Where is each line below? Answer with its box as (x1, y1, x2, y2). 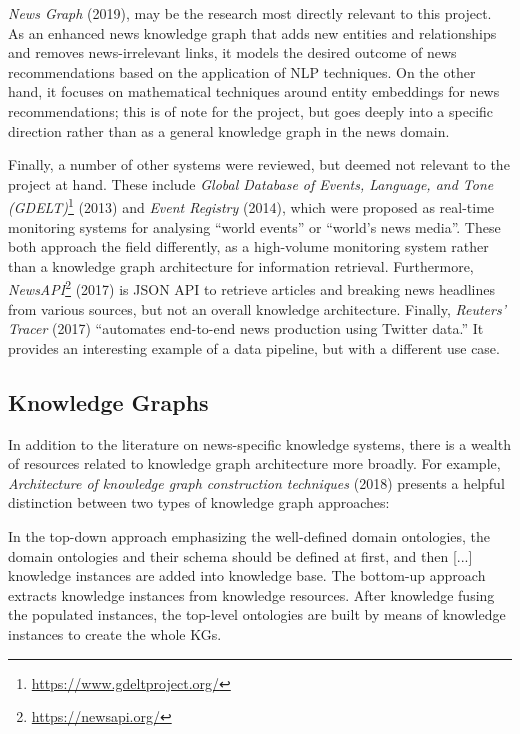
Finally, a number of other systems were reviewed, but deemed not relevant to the (8, 154, 510, 175)
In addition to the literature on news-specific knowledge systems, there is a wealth (8, 433, 511, 454)
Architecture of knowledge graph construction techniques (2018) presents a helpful (8, 472, 505, 493)
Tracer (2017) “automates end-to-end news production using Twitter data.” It (8, 318, 484, 339)
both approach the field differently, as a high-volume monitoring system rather (8, 236, 489, 257)
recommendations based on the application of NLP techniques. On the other (8, 61, 476, 82)
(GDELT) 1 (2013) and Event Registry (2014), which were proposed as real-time (8, 194, 495, 217)
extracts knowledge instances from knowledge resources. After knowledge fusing (8, 584, 495, 605)
